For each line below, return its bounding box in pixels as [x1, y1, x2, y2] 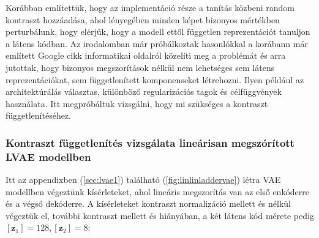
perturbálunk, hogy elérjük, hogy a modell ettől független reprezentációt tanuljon [6, 25, 310, 38]
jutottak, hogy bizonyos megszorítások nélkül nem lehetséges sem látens [6, 61, 275, 73]
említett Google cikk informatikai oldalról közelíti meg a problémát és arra [6, 49, 286, 62]
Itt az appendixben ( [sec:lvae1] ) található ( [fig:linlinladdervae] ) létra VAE [6, 173, 281, 186]
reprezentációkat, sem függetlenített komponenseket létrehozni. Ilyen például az [6, 73, 304, 86]
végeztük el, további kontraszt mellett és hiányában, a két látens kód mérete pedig [6, 209, 314, 221]
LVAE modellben [6, 149, 91, 164]
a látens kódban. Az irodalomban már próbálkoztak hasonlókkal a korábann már [6, 37, 308, 50]
